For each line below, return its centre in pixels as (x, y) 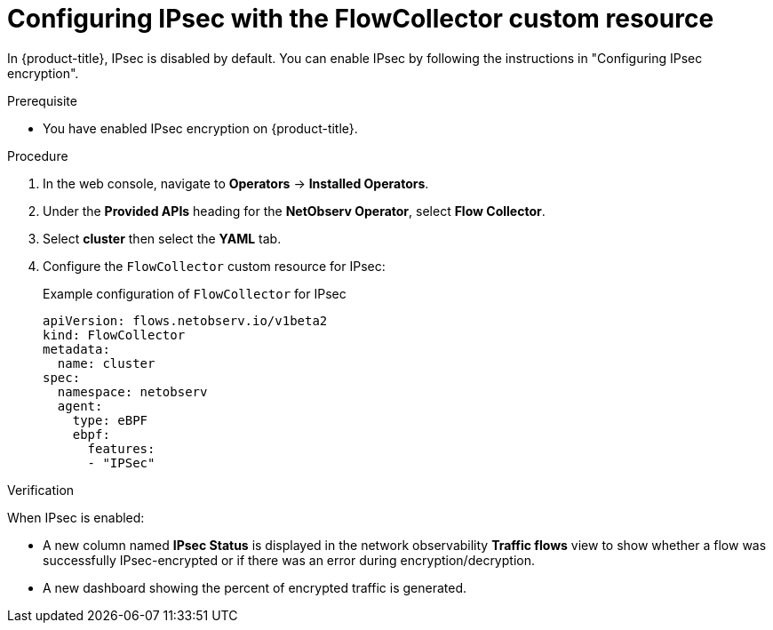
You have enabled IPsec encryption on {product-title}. (200, 128)
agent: (80, 406)
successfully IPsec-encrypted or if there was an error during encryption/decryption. (289, 560)
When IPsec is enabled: (76, 517)
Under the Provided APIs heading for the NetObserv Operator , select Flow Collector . (294, 211)
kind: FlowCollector (114, 335)
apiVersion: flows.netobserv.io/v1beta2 (185, 320)
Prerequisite (42, 100)
